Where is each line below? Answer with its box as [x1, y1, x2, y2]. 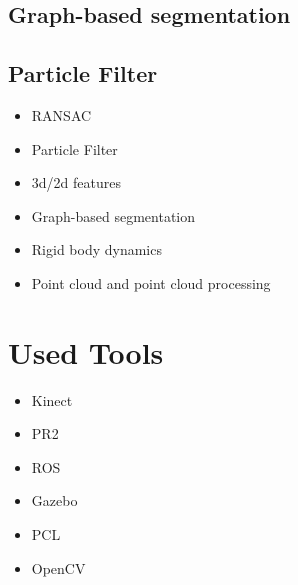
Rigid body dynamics [31, 239, 162, 260]
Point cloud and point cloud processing [31, 272, 271, 293]
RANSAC [31, 104, 92, 125]
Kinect [31, 389, 73, 410]
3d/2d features [31, 172, 121, 193]
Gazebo [31, 490, 78, 511]
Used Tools [8, 331, 164, 372]
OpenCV [31, 557, 86, 578]
